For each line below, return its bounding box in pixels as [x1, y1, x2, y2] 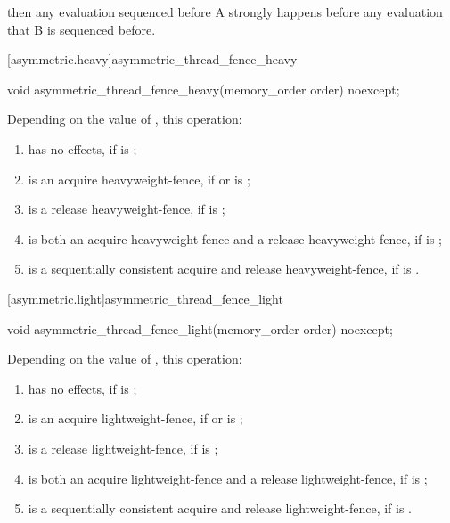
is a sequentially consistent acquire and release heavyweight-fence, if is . [28, 259, 420, 278]
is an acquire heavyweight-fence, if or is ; [28, 169, 250, 188]
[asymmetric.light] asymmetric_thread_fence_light [7, 289, 283, 307]
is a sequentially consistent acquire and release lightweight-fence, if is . [28, 499, 413, 518]
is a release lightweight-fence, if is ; [28, 438, 218, 457]
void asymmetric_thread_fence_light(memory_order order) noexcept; [7, 319, 393, 338]
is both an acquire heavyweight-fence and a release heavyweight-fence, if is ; [28, 229, 443, 248]
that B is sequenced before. [7, 20, 156, 38]
